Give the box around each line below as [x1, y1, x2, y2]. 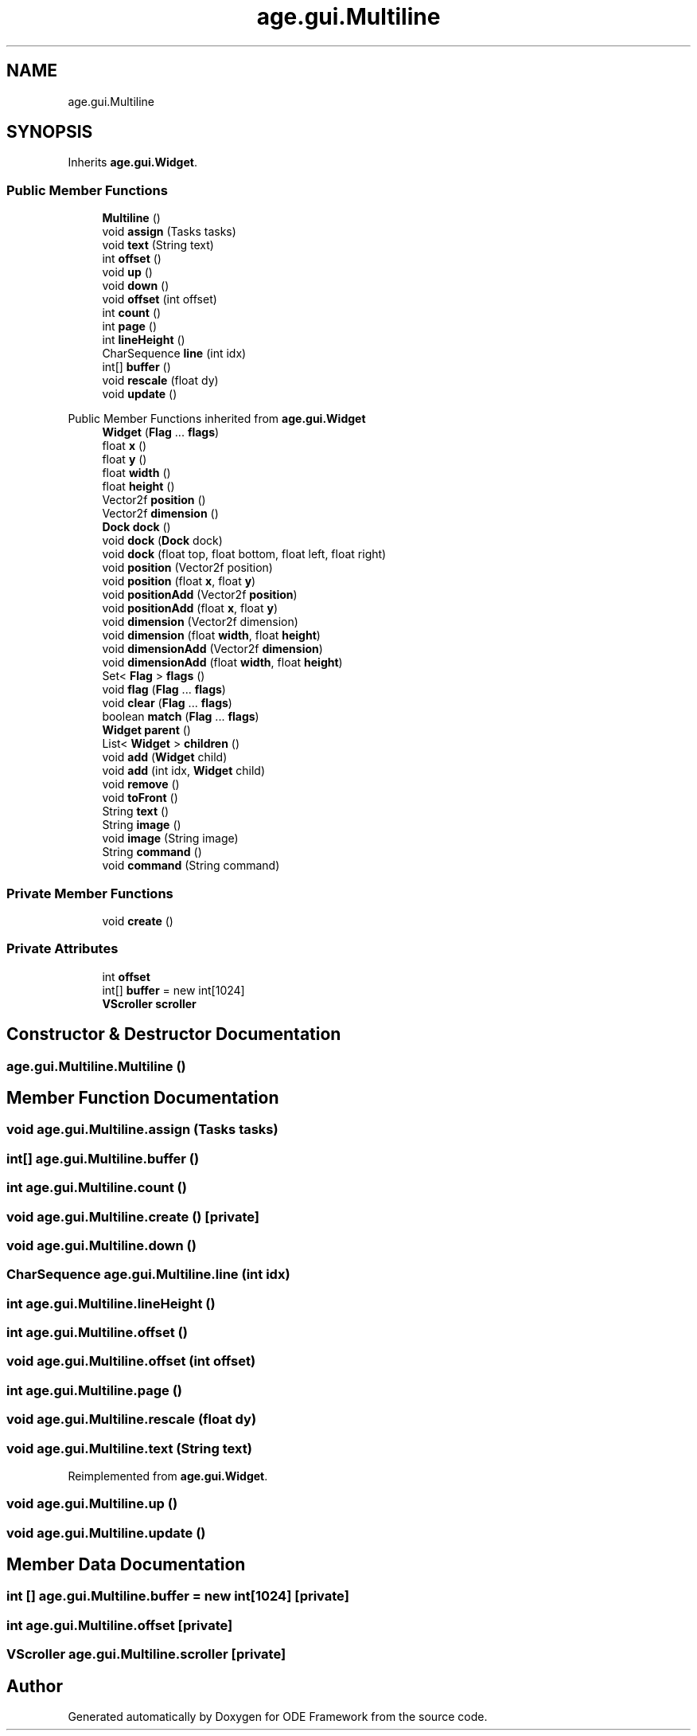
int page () [102, 319, 158, 334]
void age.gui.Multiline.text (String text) [6, 1440, 252, 1456]
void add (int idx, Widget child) [102, 764, 266, 778]
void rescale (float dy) [102, 373, 219, 388]
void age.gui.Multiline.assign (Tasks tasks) [6, 1121, 278, 1138]
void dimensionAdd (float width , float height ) [102, 655, 343, 670]
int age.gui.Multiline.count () [6, 1179, 187, 1196]
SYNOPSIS [6, 122, 93, 143]
